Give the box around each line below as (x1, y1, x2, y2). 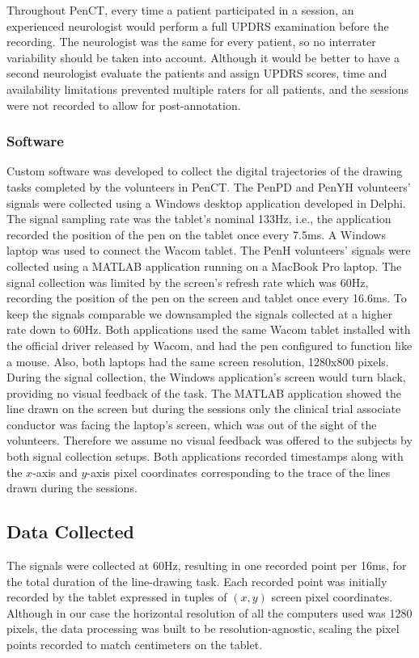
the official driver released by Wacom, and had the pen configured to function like (6, 336, 413, 353)
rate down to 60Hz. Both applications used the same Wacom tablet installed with (6, 321, 411, 338)
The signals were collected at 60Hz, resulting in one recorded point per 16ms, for (6, 557, 407, 574)
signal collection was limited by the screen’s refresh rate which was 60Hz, (6, 273, 369, 290)
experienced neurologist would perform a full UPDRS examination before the (6, 17, 389, 34)
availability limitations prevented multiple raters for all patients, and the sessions (6, 80, 408, 97)
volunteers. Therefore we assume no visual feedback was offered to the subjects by (6, 432, 413, 449)
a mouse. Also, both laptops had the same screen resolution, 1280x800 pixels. (6, 352, 389, 369)
